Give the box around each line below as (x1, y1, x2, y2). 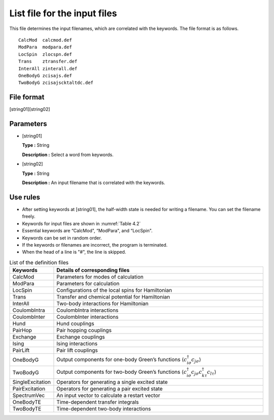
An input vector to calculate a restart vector (56, 392, 160, 399)
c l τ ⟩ (207, 369, 217, 376)
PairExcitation (12, 385, 46, 392)
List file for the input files (9, 8, 117, 19)
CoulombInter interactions (56, 313, 119, 320)
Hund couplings (56, 320, 94, 327)
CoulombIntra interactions (56, 307, 119, 314)
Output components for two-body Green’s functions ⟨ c (56, 369, 187, 376)
